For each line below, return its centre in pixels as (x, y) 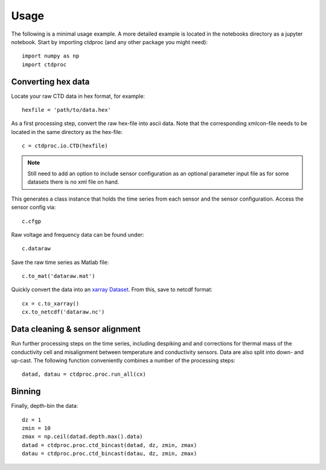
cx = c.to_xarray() (51, 303)
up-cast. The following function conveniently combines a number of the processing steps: (123, 360)
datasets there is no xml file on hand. (73, 182)
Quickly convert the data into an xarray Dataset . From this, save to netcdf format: (112, 289)
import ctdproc (44, 64)
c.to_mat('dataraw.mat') (59, 276)
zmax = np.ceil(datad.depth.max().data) (82, 437)
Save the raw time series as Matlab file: (60, 262)
